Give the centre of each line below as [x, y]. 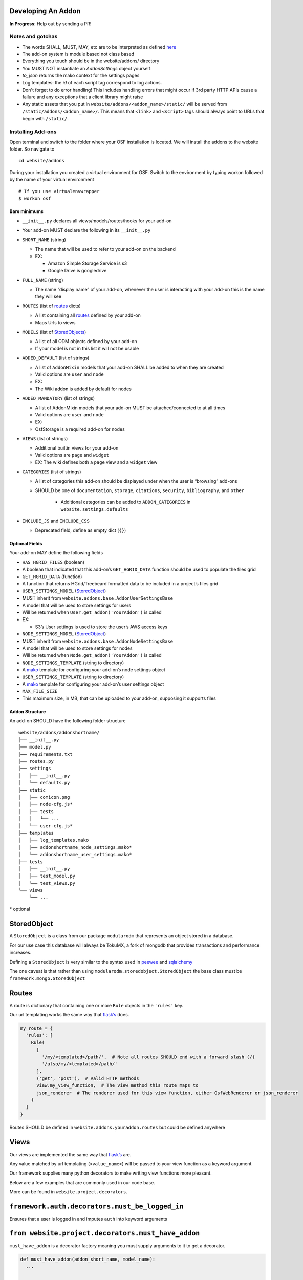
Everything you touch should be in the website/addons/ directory [91, 61]
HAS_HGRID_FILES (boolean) [53, 562]
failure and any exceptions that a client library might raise [83, 97]
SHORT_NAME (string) [44, 240]
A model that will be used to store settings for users [77, 605]
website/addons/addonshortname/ [59, 733]
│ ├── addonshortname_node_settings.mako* [75, 847]
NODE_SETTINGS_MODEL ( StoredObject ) [64, 634]
